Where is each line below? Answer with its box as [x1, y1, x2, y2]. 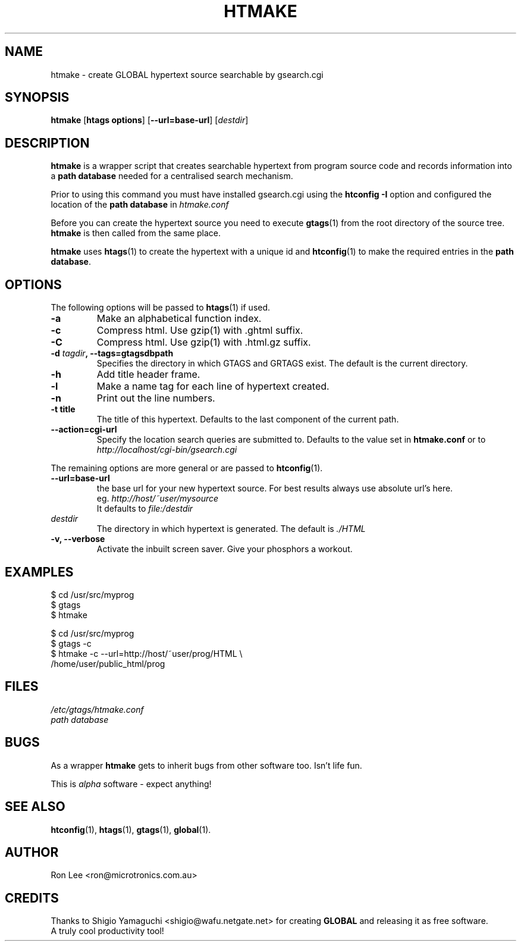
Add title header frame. [96, 368, 200, 381]
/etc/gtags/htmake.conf [51, 704, 144, 715]
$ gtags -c [51, 638, 92, 649]
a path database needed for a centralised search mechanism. [51, 171, 293, 181]
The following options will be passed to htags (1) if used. [51, 302, 271, 313]
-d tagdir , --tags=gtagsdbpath [51, 348, 174, 359]
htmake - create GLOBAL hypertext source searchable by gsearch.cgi [51, 69, 324, 80]
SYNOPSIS [5, 90, 70, 105]
